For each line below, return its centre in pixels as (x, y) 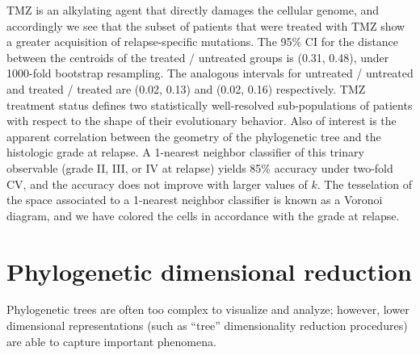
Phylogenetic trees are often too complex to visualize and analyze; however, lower (208, 309)
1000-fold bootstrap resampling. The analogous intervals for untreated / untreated (210, 73)
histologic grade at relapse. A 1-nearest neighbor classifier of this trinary (185, 152)
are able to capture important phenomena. (111, 341)
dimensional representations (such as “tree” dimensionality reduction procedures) (207, 326)
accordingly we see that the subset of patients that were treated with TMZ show (206, 25)
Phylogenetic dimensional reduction (209, 271)
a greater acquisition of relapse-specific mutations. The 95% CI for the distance (203, 42)
